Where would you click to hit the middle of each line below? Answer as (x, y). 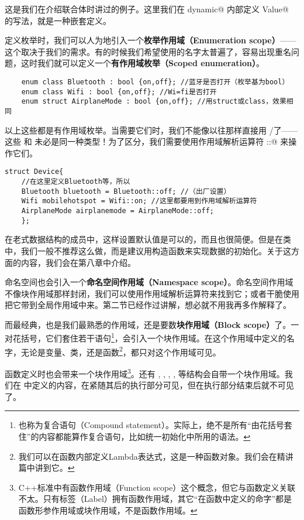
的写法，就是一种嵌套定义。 (58, 20)
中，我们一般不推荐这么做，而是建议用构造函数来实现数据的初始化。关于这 (148, 250)
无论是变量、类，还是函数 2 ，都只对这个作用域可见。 (121, 351)
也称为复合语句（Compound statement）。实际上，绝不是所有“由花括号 (151, 425)
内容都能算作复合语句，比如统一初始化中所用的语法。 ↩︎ (145, 436)
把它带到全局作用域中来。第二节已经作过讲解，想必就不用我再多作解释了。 (148, 305)
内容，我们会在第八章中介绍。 (78, 262)
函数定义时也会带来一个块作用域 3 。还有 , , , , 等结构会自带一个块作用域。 (145, 372)
